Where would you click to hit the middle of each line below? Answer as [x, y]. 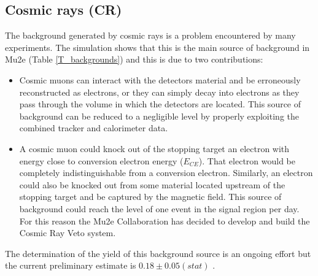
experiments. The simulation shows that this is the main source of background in [157, 47]
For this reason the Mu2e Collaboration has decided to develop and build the [165, 220]
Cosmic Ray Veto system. [68, 233]
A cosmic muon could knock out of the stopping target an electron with [154, 148]
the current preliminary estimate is [71, 265]
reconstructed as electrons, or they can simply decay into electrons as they [159, 92]
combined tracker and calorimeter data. [94, 128]
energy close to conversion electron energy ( [101, 160]
